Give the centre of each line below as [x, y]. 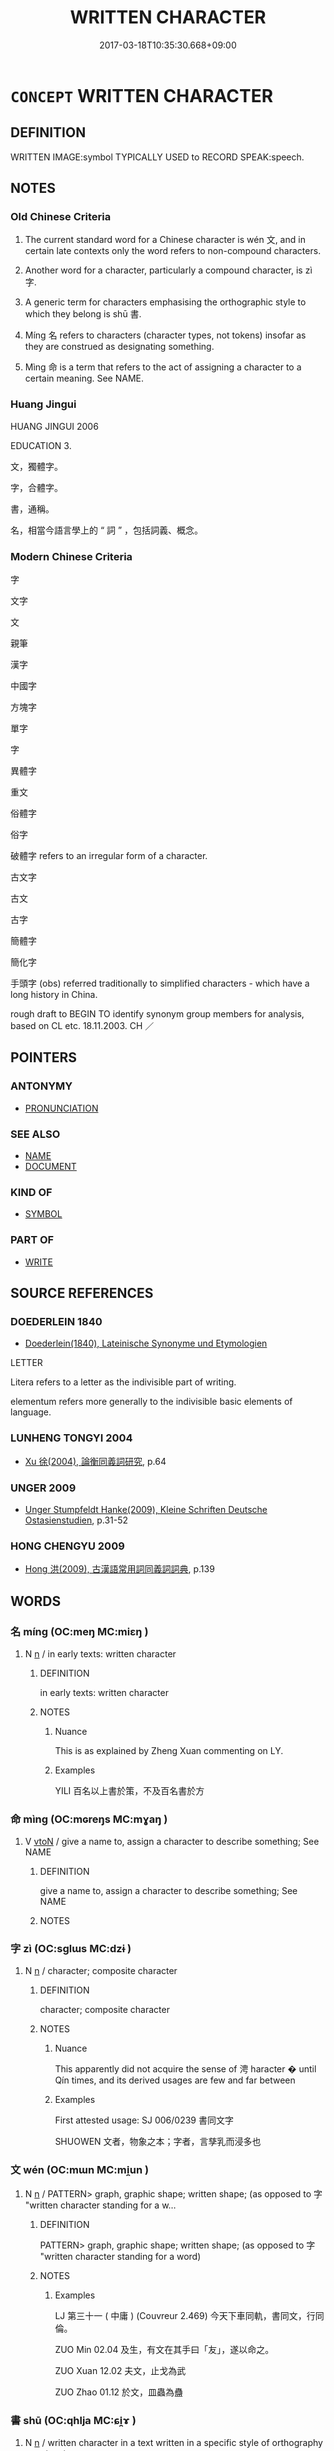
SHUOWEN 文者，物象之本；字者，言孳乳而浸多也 [158, 2142]
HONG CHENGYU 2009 [67, 1546]
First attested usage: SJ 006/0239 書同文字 [144, 2120]
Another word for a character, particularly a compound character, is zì [168, 270]
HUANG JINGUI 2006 [54, 426]
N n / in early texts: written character [100, 1653]
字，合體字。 [36, 487]
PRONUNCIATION [61, 1108]
